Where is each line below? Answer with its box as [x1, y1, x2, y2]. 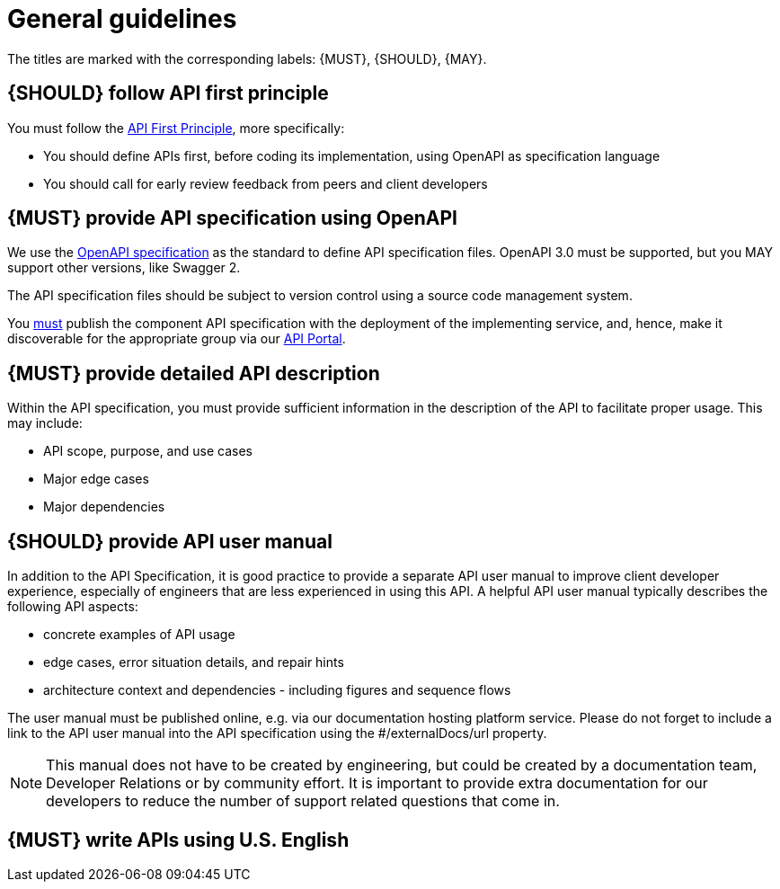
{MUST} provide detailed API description [7, 361, 380, 385]
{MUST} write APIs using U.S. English [7, 828, 350, 851]
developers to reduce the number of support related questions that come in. [46, 792, 560, 811]
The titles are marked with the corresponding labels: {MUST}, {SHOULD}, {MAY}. [7, 50, 487, 67]
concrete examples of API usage [43, 627, 235, 643]
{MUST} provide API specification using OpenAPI [7, 207, 458, 230]
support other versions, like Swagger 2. [7, 260, 241, 276]
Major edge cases [43, 471, 149, 487]
